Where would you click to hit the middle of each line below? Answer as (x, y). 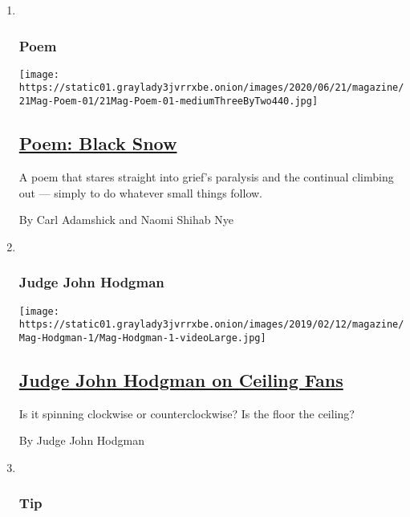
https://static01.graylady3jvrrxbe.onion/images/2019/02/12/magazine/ (211, 325)
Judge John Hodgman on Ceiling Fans (181, 379)
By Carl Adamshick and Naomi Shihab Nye (126, 220)
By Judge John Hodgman (81, 440)
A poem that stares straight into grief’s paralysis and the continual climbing (206, 176)
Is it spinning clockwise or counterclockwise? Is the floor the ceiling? (187, 413)
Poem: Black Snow (98, 143)
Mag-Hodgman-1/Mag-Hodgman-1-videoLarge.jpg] (142, 338)
